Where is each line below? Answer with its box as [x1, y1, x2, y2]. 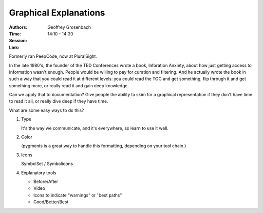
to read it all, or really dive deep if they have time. [9, 98, 108, 104]
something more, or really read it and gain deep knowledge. [9, 82, 129, 88]
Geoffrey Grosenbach [47, 24, 91, 30]
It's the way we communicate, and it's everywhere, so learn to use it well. [21, 125, 169, 131]
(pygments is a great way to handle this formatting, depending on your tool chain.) [21, 143, 186, 149]
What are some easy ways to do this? [9, 107, 84, 113]
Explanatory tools [21, 170, 56, 176]
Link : [9, 44, 19, 50]
